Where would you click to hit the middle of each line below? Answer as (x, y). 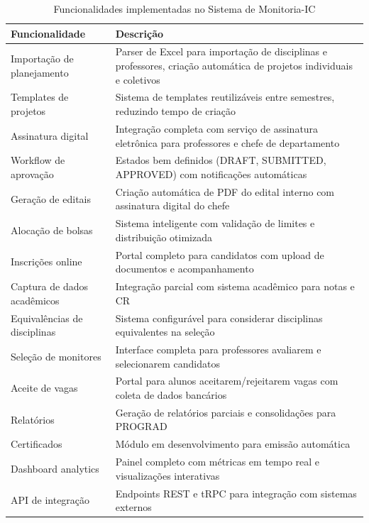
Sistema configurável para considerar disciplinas (219, 318)
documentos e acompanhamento (184, 269)
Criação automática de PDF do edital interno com (225, 191)
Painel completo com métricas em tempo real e (217, 462)
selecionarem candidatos (167, 363)
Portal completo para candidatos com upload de (220, 254)
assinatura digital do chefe (172, 205)
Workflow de (38, 160)
